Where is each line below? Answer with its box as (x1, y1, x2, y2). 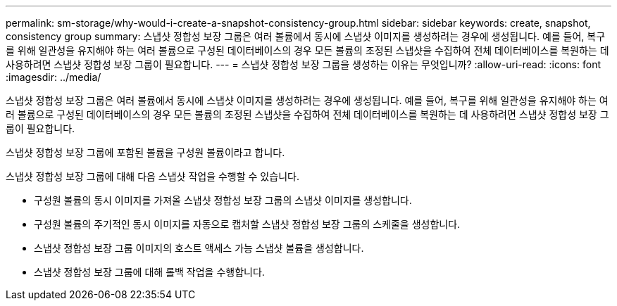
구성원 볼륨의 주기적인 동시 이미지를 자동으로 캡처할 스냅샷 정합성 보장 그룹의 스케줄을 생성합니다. (34, 218, 461, 230)
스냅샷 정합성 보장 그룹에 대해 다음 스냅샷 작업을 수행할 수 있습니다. (6, 170, 299, 182)
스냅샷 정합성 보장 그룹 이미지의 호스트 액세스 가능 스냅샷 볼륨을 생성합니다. (34, 242, 364, 254)
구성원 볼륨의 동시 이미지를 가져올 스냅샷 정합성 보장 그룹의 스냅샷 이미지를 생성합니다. (34, 194, 412, 206)
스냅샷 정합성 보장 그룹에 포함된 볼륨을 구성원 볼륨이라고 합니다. (6, 146, 285, 158)
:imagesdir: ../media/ (6, 71, 101, 83)
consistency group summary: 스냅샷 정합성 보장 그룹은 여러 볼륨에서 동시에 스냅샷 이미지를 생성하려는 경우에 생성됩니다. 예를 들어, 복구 (6, 30, 606, 42)
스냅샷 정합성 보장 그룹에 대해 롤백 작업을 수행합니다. (34, 266, 265, 278)
